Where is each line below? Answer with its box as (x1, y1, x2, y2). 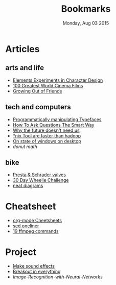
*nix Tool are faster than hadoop (12, 132, 81, 138)
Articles (5, 43, 40, 55)
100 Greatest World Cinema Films (12, 82, 83, 88)
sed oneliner (12, 223, 39, 229)
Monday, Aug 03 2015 (62, 20, 109, 26)
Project (5, 246, 37, 258)
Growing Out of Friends (12, 88, 62, 94)
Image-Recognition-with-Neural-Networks (12, 274, 103, 280)
